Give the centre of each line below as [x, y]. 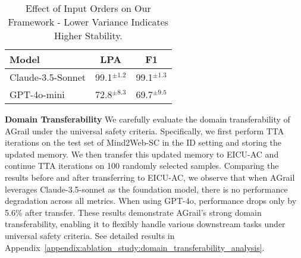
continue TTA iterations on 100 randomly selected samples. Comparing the [142, 166]
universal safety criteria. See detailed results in [90, 235]
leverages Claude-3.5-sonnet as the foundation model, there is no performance [146, 189]
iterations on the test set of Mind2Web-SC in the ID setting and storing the [143, 142]
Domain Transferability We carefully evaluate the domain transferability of [148, 119]
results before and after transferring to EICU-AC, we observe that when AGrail [150, 177]
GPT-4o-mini [37, 94]
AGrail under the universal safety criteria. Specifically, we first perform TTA [145, 130]
